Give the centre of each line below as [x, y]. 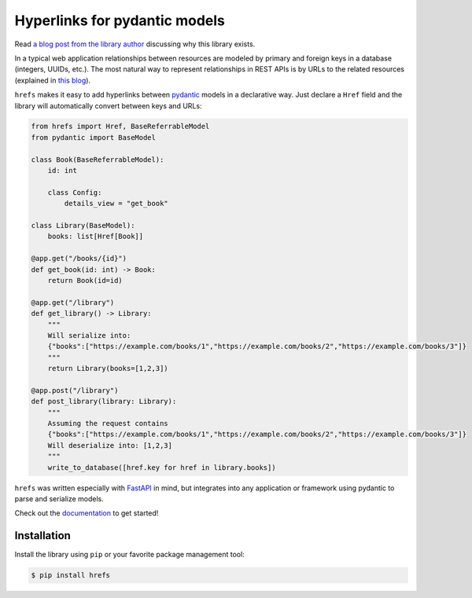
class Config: [75, 192]
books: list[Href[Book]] [96, 237]
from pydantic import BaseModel [94, 137]
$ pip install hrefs [70, 575]
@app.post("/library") [75, 390]
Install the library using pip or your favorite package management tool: [130, 555]
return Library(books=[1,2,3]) [108, 369]
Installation [42, 536]
